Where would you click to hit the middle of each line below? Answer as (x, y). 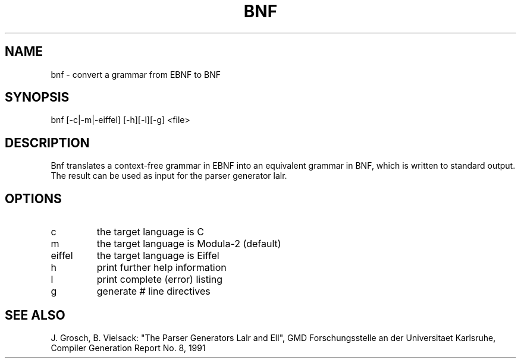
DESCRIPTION (47, 143)
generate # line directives (153, 291)
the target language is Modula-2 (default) (189, 244)
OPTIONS (33, 198)
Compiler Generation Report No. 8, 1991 (128, 348)
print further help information (161, 268)
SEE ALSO (35, 315)
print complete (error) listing (160, 280)
